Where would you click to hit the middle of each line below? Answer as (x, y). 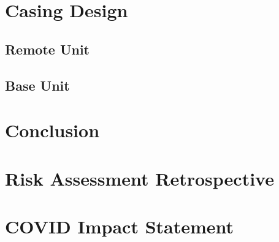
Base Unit (37, 85)
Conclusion (52, 130)
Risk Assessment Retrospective (139, 178)
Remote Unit (47, 49)
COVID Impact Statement (120, 226)
